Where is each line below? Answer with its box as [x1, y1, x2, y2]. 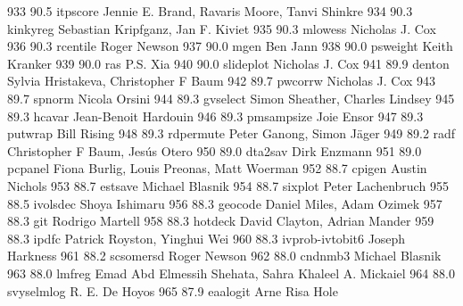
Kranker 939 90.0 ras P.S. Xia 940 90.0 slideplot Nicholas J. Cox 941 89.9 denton [7, 54, 450, 72]
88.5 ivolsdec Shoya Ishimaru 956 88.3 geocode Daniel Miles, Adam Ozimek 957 [7, 194, 442, 212]
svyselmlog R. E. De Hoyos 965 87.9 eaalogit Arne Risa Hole [7, 281, 338, 300]
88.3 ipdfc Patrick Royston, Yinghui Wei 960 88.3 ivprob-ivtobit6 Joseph [7, 228, 406, 247]
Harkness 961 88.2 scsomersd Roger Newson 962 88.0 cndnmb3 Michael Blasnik [7, 246, 442, 265]
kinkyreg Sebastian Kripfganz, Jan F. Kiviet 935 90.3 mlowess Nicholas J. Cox [7, 19, 436, 37]
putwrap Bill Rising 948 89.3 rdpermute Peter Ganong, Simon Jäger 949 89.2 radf [7, 124, 456, 143]
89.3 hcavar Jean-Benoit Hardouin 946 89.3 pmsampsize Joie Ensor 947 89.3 [7, 106, 424, 125]
